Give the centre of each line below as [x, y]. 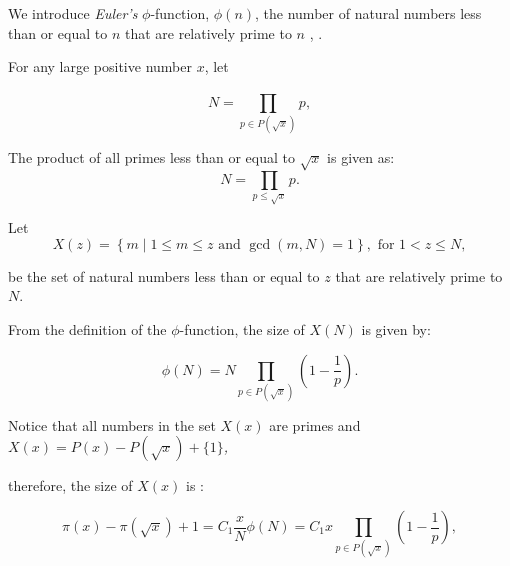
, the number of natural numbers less [368, 13]
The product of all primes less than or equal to [151, 156]
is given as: [361, 156]
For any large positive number [100, 66]
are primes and [315, 424]
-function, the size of [242, 328]
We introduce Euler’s [73, 13]
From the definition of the [87, 328]
